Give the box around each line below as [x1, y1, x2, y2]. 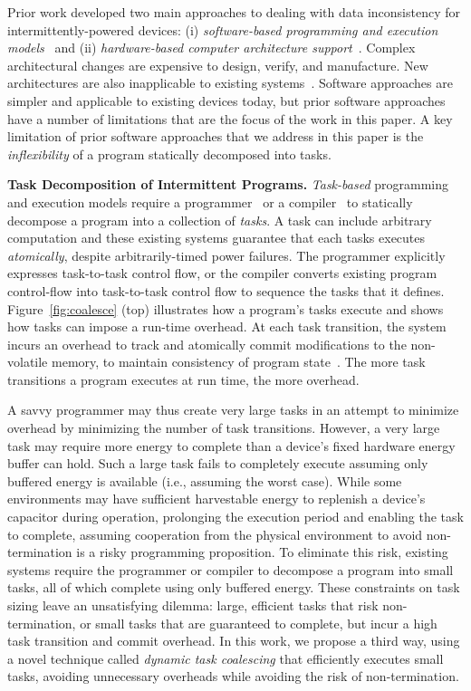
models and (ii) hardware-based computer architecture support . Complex [7, 38, 416, 57]
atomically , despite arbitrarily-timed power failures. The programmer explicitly [7, 245, 446, 264]
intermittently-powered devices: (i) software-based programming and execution [7, 20, 438, 39]
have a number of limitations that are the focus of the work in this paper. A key [7, 109, 453, 128]
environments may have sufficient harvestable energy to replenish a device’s [7, 489, 426, 508]
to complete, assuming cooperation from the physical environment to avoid [7, 524, 423, 543]
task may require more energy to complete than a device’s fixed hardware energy [7, 436, 456, 455]
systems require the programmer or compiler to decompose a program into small [7, 560, 454, 579]
